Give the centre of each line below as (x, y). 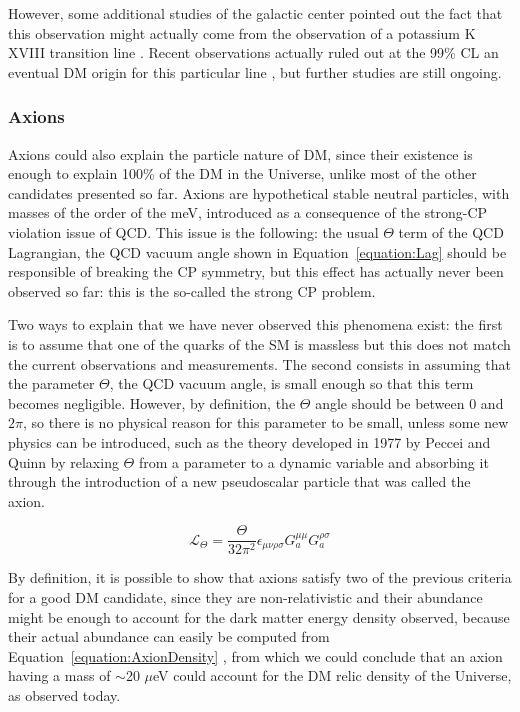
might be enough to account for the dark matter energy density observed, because (259, 616)
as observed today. (64, 694)
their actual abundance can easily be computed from (169, 636)
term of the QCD (451, 231)
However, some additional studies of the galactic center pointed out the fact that (255, 13)
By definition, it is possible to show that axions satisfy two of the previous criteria (260, 577)
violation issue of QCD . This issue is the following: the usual (193, 231)
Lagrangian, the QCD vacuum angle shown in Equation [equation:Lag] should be (257, 251)
